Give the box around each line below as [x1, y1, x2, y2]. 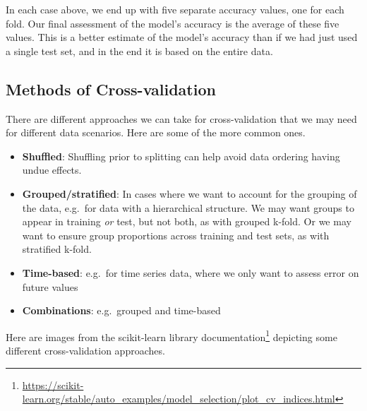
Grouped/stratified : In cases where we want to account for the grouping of [22, 186, 357, 201]
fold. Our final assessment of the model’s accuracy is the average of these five [6, 16, 339, 30]
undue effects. [22, 162, 82, 177]
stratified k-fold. [22, 242, 92, 256]
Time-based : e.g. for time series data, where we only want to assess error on [22, 265, 359, 280]
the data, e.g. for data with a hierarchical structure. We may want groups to [22, 200, 354, 215]
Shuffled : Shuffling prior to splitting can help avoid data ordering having [22, 148, 340, 163]
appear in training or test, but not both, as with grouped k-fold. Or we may [22, 214, 351, 229]
